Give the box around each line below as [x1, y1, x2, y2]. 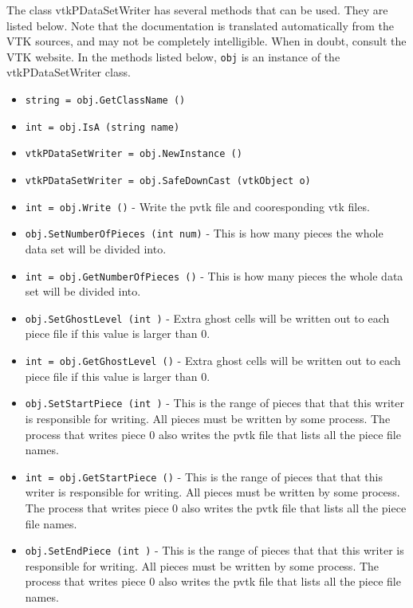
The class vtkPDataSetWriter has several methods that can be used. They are [6, 2, 388, 18]
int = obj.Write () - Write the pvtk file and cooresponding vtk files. [25, 198, 370, 214]
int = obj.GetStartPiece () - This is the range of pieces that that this [25, 468, 383, 484]
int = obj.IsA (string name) [25, 121, 180, 133]
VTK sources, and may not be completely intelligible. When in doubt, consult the [6, 33, 407, 49]
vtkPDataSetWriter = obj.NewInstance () [25, 148, 242, 160]
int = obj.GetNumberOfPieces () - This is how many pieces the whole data [25, 267, 403, 284]
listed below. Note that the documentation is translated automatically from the [6, 17, 395, 33]
